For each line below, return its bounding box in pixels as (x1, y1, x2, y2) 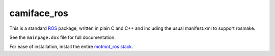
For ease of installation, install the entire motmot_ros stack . (9, 43, 133, 50)
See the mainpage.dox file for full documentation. (9, 34, 116, 40)
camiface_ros (9, 8, 68, 19)
